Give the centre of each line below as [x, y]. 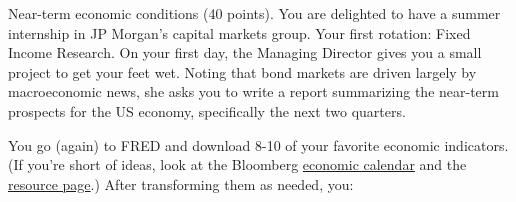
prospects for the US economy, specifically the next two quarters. [207, 110]
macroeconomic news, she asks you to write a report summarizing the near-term [253, 91]
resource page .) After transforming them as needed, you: [181, 183]
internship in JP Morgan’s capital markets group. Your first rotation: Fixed [239, 32]
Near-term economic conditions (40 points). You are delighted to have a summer [254, 13]
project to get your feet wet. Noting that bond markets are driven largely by [242, 71]
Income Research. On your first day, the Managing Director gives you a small [245, 52]
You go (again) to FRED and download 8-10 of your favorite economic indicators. [258, 144]
